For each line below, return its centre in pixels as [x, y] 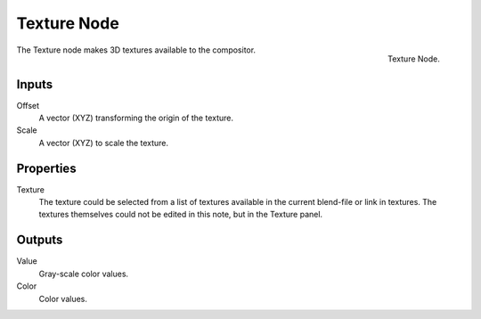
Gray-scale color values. [84, 274]
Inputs [35, 84]
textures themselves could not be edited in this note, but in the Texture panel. [181, 215]
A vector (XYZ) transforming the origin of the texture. [136, 118]
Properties [46, 168]
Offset [28, 105]
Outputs [40, 240]
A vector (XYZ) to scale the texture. [104, 143]
